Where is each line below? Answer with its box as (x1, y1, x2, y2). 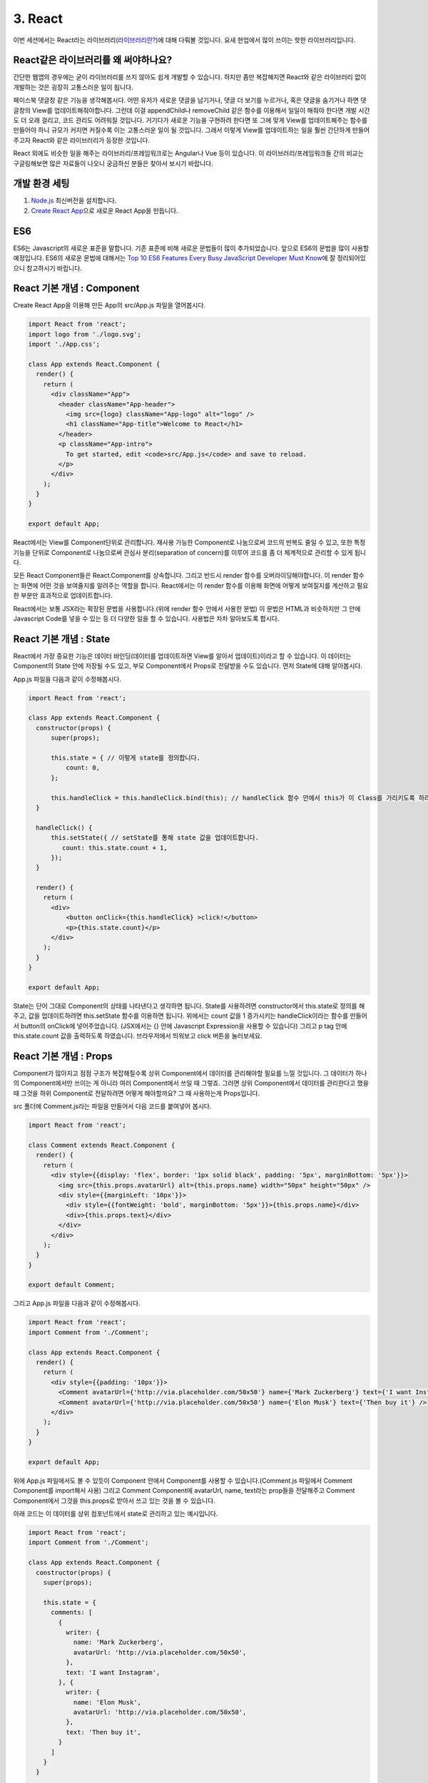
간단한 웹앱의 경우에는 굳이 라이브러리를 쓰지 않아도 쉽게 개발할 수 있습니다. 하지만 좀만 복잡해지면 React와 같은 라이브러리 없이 (13, 73, 367, 81)
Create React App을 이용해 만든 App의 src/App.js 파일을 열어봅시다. (13, 301, 206, 310)
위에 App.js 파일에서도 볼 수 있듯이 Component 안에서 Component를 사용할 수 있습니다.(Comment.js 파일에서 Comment (13, 1476, 352, 1485)
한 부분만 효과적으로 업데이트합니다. (13, 591, 113, 600)
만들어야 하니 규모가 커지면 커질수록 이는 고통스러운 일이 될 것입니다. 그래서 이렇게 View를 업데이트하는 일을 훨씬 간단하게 (13, 126, 351, 135)
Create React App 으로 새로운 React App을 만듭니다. (31, 206, 178, 215)
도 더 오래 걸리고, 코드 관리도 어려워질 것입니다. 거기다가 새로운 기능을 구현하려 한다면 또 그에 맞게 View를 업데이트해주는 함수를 (13, 116, 367, 125)
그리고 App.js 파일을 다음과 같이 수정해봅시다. (13, 1299, 141, 1308)
